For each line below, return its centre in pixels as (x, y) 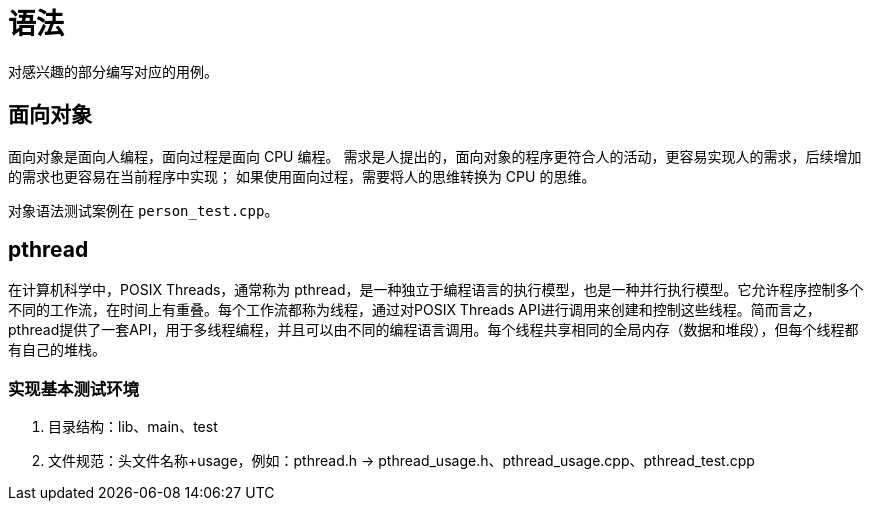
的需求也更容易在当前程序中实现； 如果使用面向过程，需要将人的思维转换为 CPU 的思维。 (302, 176)
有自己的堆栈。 (57, 350)
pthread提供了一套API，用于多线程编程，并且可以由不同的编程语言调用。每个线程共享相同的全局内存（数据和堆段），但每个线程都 (433, 330)
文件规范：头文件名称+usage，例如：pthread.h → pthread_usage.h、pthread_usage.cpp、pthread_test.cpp (401, 461)
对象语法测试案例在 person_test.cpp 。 (143, 210)
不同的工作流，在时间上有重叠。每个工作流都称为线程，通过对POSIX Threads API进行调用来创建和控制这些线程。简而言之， (414, 310)
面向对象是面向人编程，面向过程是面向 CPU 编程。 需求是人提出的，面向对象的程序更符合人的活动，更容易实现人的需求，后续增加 (435, 156)
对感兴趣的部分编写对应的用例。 (113, 71)
